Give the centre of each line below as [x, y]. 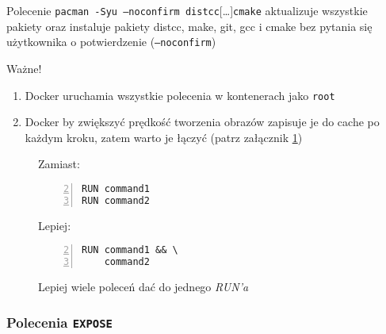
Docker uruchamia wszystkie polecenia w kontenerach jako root [180, 95]
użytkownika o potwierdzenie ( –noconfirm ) [111, 42]
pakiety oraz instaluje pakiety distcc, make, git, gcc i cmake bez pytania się [189, 26]
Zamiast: [59, 164]
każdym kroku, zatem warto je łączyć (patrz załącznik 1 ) [164, 137]
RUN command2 [116, 200]
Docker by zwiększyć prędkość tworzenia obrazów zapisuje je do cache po [202, 122]
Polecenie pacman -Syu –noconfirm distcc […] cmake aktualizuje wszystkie [187, 10]
